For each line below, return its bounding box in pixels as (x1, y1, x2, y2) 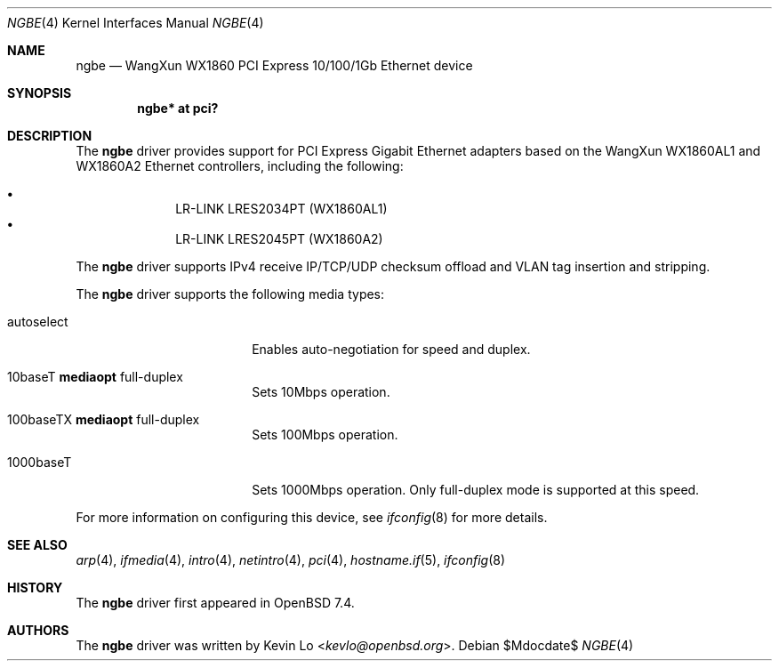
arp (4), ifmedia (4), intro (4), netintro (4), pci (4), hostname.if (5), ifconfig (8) (76, 552, 506, 567)
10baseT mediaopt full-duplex (7, 369, 183, 384)
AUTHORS (7, 623, 69, 638)
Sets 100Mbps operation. (252, 427, 398, 442)
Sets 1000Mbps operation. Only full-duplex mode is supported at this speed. (252, 482, 700, 497)
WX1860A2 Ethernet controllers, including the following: (76, 158, 404, 173)
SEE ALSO (7, 537, 68, 552)
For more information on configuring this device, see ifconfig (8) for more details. (76, 510, 548, 525)
